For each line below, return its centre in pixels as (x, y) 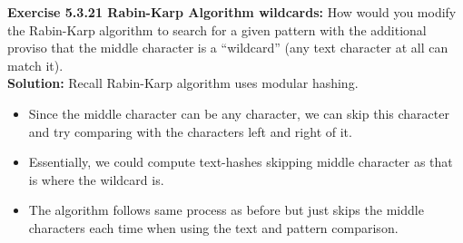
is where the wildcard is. (96, 179)
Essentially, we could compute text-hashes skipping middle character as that (241, 162)
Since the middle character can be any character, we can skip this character (239, 113)
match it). (35, 65)
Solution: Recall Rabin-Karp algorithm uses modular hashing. (183, 83)
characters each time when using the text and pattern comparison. (213, 227)
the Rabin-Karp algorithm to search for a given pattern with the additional (217, 29)
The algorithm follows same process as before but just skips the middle (226, 210)
